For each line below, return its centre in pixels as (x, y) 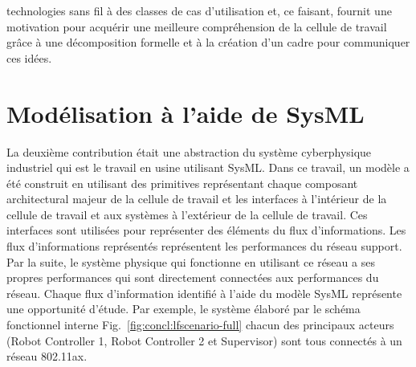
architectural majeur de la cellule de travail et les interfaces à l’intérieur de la (197, 199)
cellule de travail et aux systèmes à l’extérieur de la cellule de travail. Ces (187, 214)
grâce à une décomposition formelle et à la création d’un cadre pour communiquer (208, 42)
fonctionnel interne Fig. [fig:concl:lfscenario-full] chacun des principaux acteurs (200, 325)
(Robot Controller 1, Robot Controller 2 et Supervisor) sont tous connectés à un (204, 340)
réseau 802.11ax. (47, 356)
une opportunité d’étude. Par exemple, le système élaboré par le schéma (184, 309)
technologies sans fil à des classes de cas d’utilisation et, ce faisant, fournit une (199, 10)
